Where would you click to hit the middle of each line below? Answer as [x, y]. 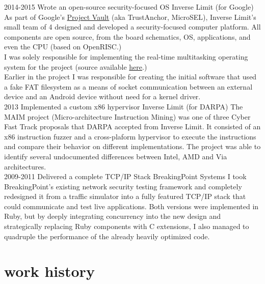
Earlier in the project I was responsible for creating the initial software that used [130, 77]
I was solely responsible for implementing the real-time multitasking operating [126, 56]
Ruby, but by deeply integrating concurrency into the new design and [113, 216]
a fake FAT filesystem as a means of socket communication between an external [128, 86]
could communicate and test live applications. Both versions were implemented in [131, 206]
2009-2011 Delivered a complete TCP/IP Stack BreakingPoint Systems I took [125, 176]
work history [49, 271]
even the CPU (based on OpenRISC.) [63, 47]
